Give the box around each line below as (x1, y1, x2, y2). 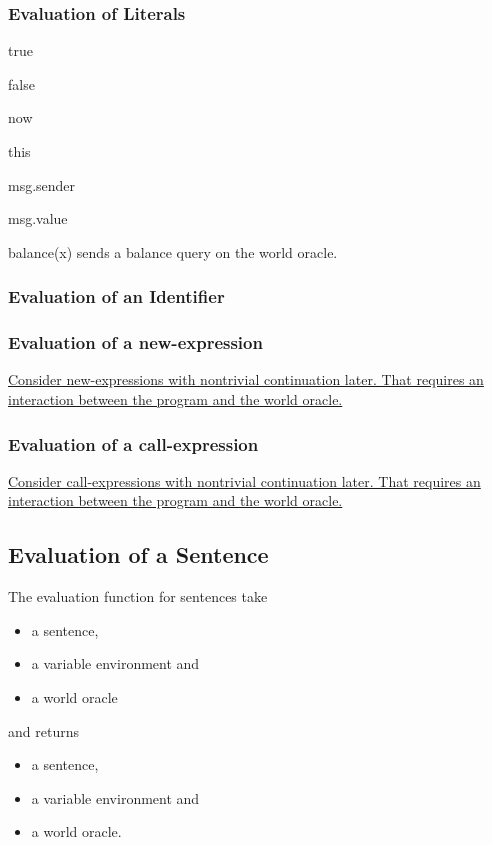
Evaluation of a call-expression (8, 431, 259, 456)
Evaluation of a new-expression (8, 330, 263, 355)
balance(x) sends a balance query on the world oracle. (8, 241, 338, 262)
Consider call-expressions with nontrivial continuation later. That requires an (8, 470, 481, 491)
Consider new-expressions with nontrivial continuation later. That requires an (8, 369, 484, 390)
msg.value (8, 208, 68, 229)
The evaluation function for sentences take (8, 586, 268, 607)
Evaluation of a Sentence (8, 539, 269, 570)
